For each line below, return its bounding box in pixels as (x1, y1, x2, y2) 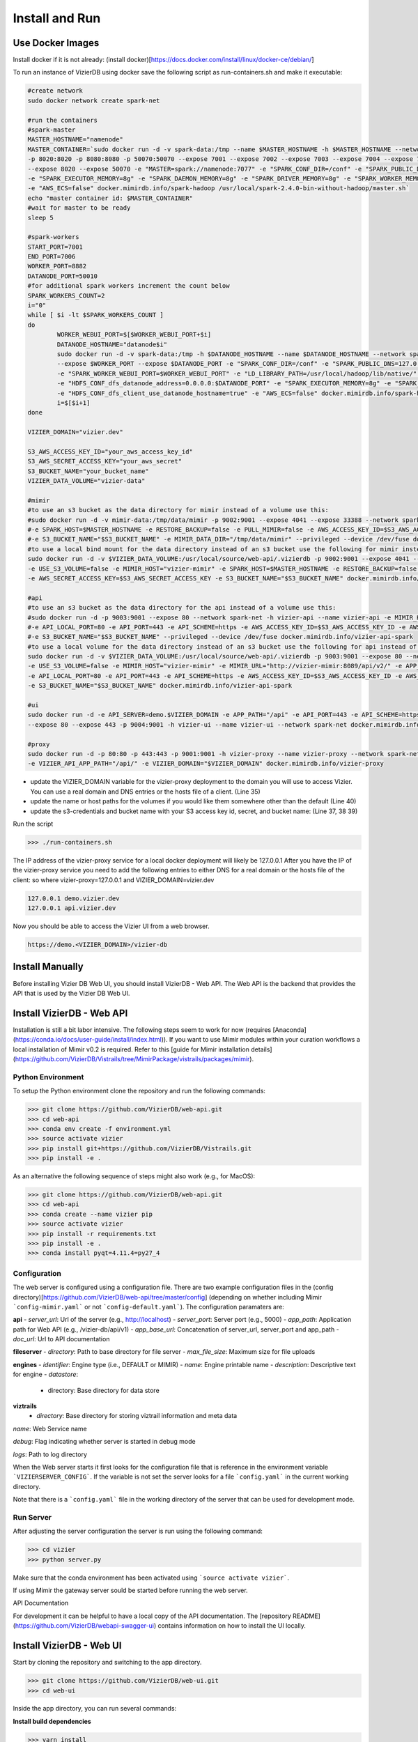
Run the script (13, 819, 54, 828)
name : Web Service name (13, 1424, 87, 1433)
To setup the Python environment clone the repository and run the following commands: (13, 1087, 266, 1095)
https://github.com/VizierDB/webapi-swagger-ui (15, 1621, 155, 1630)
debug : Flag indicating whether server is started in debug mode (13, 1437, 196, 1446)
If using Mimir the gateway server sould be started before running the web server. (13, 1586, 248, 1595)
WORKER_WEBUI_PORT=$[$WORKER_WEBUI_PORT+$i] (56, 331, 212, 339)
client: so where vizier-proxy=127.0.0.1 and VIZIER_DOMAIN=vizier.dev (13, 875, 215, 884)
